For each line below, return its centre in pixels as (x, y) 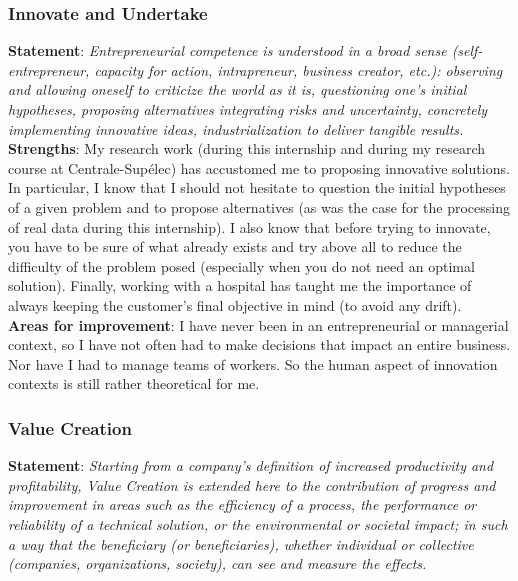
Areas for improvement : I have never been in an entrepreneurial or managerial (258, 324)
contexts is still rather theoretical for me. (134, 383)
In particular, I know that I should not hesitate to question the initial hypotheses (257, 187)
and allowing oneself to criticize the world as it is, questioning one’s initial (237, 89)
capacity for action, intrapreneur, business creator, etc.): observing (298, 69)
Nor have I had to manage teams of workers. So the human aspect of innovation (253, 363)
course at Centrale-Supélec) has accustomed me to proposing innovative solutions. (259, 167)
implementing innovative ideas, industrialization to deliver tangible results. (236, 128)
